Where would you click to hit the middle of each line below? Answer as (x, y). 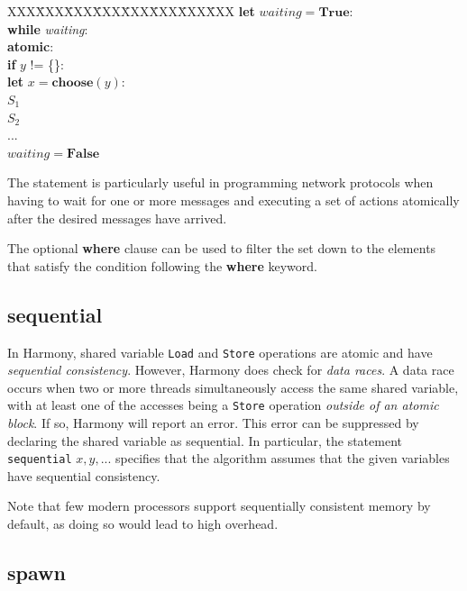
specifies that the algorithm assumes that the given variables (283, 458)
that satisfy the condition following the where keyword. (162, 265)
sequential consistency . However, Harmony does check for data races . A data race (231, 370)
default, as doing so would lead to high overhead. (143, 524)
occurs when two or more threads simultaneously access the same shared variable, (233, 387)
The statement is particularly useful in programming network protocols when (220, 182)
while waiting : (48, 28)
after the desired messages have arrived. (117, 218)
